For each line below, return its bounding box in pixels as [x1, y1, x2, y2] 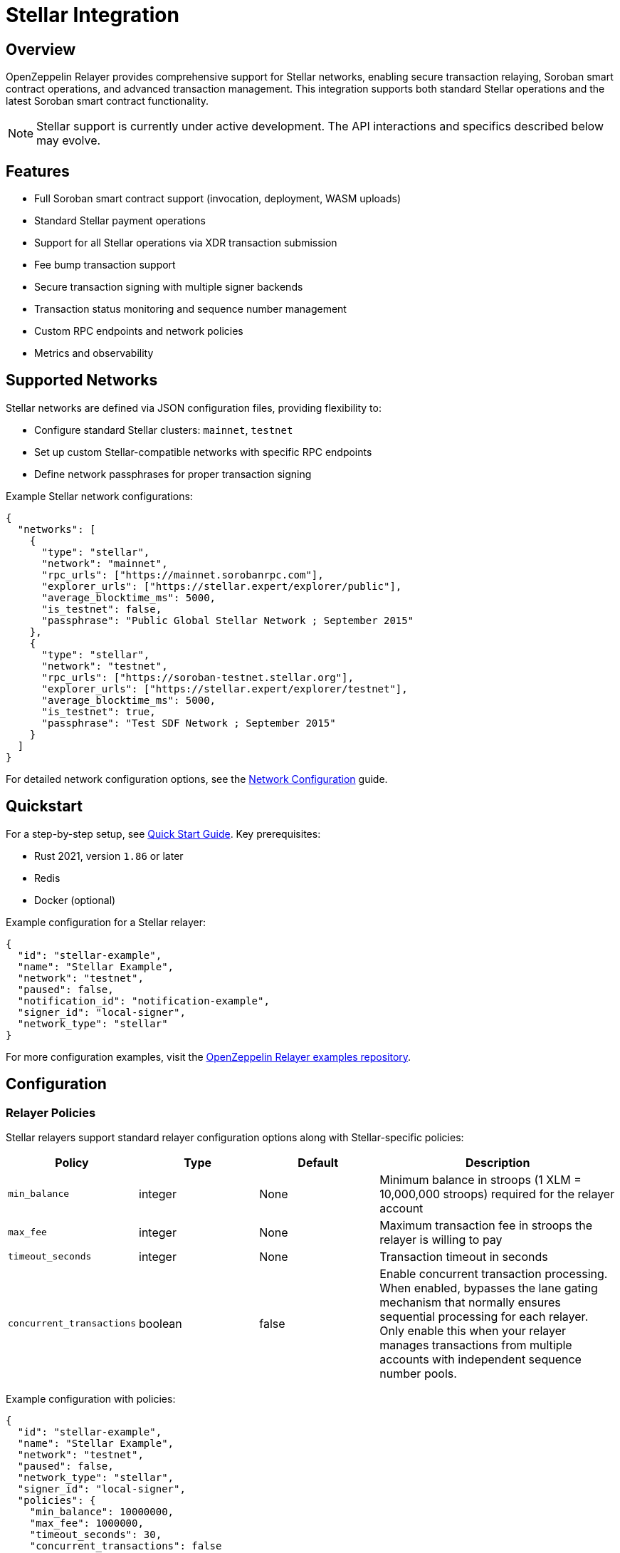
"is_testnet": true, [41, 705, 156, 717]
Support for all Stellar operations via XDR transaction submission [34, 237, 337, 249]
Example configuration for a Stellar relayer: [6, 915, 206, 928]
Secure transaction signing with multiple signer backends [34, 281, 303, 294]
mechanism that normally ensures [379, 1294, 561, 1309]
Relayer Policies [6, 1105, 96, 1120]
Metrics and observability [34, 347, 154, 360]
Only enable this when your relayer [379, 1323, 567, 1338]
